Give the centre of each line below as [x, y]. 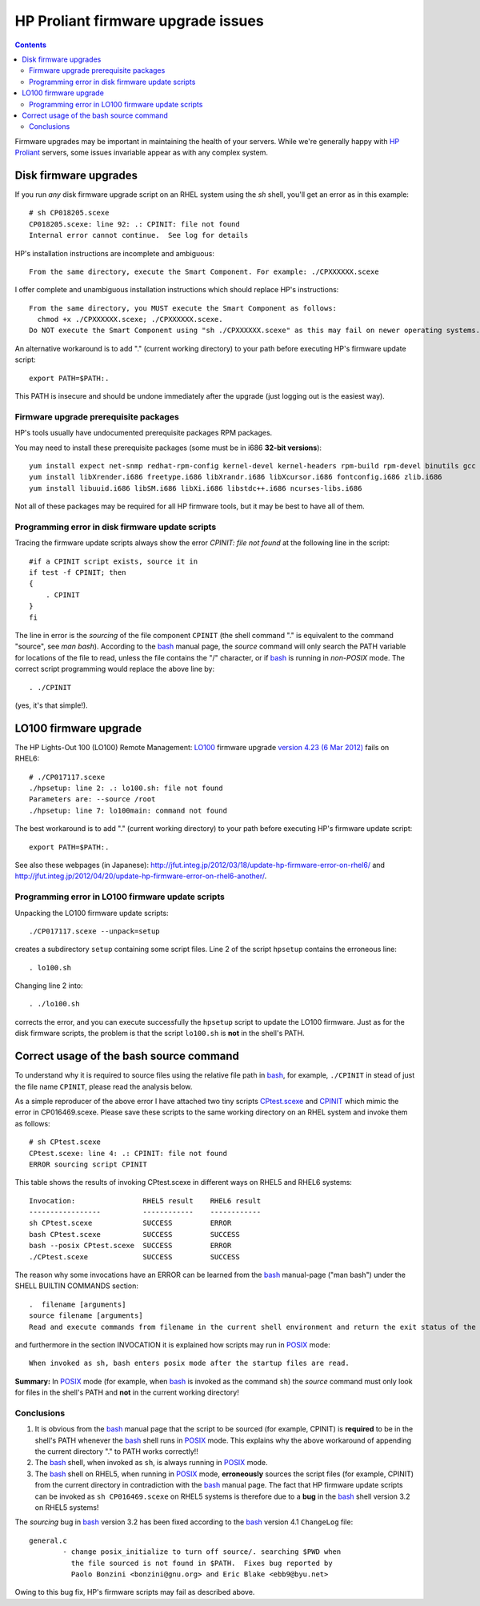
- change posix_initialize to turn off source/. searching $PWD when [202, 1552]
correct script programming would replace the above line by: [115, 669]
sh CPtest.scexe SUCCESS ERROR [130, 1223]
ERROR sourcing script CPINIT [88, 1164]
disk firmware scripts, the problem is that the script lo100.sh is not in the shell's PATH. [160, 1034]
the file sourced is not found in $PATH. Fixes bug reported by [202, 1563]
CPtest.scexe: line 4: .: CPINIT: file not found [128, 1153]
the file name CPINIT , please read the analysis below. [104, 1086]
